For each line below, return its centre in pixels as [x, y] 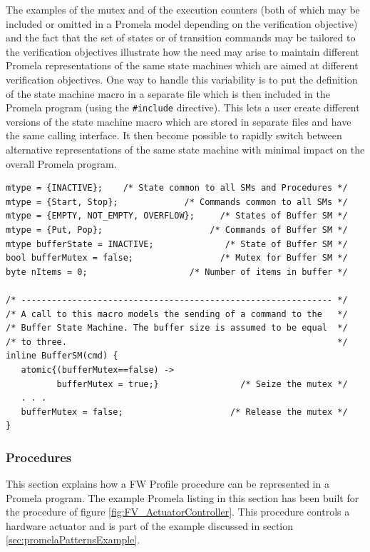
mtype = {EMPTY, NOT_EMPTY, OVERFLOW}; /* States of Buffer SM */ [177, 216]
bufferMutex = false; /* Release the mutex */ [184, 412]
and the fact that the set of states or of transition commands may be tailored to [181, 37]
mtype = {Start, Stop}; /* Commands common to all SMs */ [177, 202]
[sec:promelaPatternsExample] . [73, 540]
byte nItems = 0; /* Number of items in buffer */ [177, 272]
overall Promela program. [61, 163]
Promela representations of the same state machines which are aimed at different [182, 65]
